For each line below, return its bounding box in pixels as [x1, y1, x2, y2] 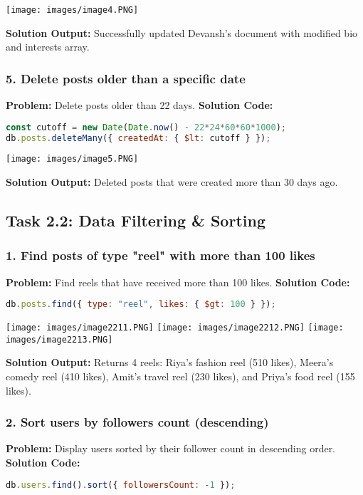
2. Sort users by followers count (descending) [6, 413, 269, 431]
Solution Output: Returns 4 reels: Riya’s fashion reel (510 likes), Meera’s [6, 355, 334, 370]
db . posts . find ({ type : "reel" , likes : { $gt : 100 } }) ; [6, 299, 276, 310]
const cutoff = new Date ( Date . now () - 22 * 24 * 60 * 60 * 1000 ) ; [6, 122, 286, 132]
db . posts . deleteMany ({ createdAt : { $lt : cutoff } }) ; [6, 132, 271, 143]
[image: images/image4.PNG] [6, 5, 139, 15]
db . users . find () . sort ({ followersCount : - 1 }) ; [6, 479, 236, 490]
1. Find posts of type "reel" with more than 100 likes [6, 246, 315, 264]
